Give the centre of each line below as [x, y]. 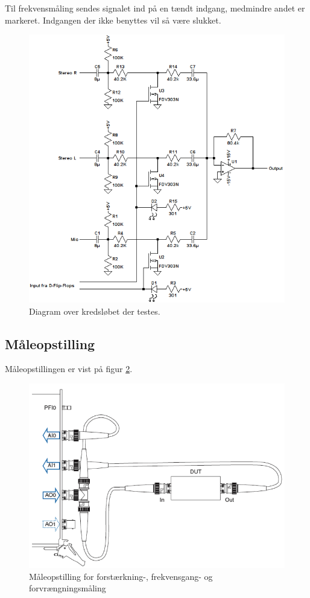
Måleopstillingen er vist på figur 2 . [69, 369]
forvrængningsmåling [68, 588]
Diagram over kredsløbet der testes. [95, 311]
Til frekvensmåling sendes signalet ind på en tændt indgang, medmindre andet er [155, 8]
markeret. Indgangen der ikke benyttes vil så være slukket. [113, 20]
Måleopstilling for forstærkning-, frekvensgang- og [121, 576]
